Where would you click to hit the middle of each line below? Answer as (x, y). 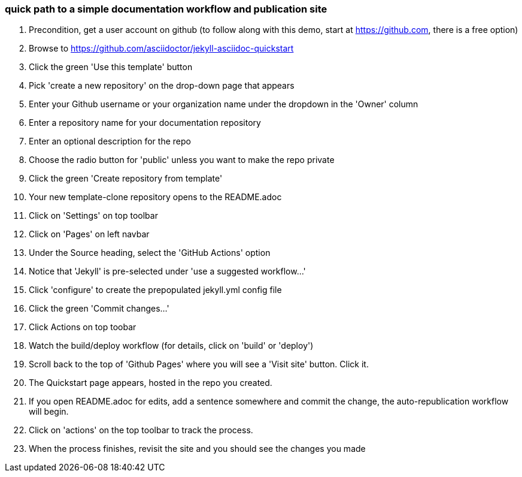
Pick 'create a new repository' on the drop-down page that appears (162, 86)
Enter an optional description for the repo (110, 141)
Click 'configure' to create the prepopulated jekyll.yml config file (155, 290)
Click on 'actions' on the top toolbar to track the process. (141, 430)
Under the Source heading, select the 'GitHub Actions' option (150, 253)
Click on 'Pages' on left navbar (89, 234)
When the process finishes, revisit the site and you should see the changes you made (197, 449)
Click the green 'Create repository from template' (126, 179)
